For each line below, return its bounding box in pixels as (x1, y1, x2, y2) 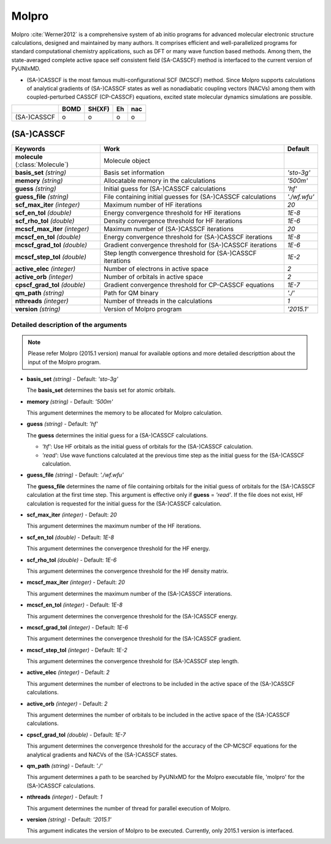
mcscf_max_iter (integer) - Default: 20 (26, 578, 125, 586)
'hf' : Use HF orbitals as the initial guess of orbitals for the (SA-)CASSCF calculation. (42, 443, 253, 450)
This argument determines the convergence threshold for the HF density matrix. (26, 567, 229, 575)
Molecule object (103, 156, 150, 165)
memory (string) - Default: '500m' (26, 397, 113, 405)
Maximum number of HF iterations (103, 201, 202, 209)
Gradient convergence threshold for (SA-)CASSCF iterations (103, 241, 277, 250)
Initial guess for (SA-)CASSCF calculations (103, 185, 226, 193)
